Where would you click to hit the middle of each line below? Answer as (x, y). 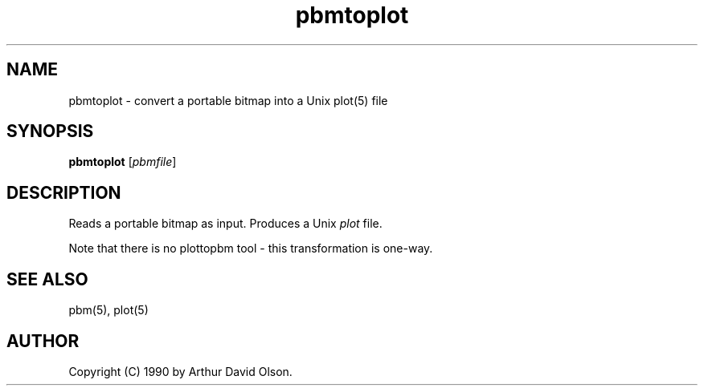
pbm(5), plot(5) (108, 310)
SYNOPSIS (50, 131)
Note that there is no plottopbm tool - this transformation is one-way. (251, 249)
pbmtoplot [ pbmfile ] (123, 162)
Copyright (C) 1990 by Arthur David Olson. (180, 371)
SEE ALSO (47, 279)
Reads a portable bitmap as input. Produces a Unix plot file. (225, 224)
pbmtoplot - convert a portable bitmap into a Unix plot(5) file (228, 100)
